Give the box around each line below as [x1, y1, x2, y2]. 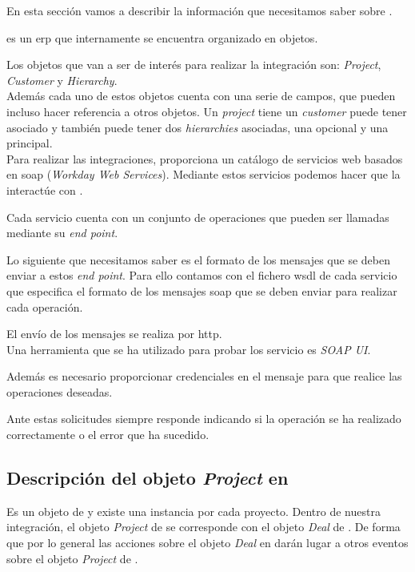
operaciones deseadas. [6, 383, 113, 400]
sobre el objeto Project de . [6, 550, 138, 566]
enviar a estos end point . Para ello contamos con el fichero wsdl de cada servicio [6, 267, 397, 284]
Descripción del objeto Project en [6, 465, 289, 490]
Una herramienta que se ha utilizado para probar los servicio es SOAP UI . [6, 340, 371, 357]
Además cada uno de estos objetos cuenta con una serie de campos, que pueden [6, 87, 396, 104]
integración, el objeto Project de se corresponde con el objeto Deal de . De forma [6, 518, 401, 535]
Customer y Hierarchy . [6, 71, 118, 88]
